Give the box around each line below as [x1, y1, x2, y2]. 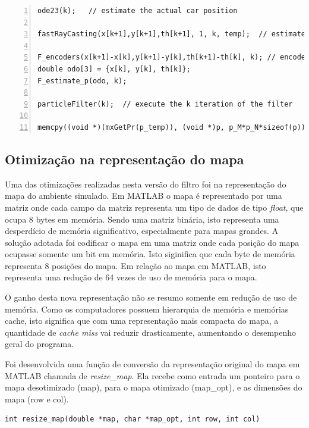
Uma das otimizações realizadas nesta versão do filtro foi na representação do [5, 177, 286, 190]
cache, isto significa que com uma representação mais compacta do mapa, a [5, 314, 279, 327]
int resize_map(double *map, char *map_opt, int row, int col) [5, 415, 260, 424]
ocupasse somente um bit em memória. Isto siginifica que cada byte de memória [5, 248, 295, 260]
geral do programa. [5, 338, 74, 350]
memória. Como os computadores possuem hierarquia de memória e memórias [5, 302, 289, 315]
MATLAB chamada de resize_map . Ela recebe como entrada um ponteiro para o [5, 369, 300, 382]
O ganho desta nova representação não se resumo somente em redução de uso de [5, 291, 297, 304]
